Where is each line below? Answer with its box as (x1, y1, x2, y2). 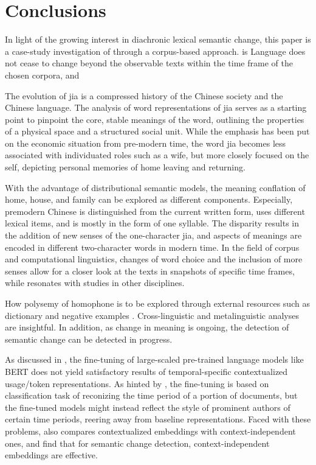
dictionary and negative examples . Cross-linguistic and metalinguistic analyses (5, 309, 300, 321)
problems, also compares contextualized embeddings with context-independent (5, 424, 296, 437)
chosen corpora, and (5, 68, 80, 81)
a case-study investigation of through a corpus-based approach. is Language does (5, 44, 306, 57)
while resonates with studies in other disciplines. (5, 276, 185, 289)
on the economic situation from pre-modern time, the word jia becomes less (5, 136, 286, 149)
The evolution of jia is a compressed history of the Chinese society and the (5, 89, 283, 102)
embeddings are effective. (5, 449, 98, 461)
